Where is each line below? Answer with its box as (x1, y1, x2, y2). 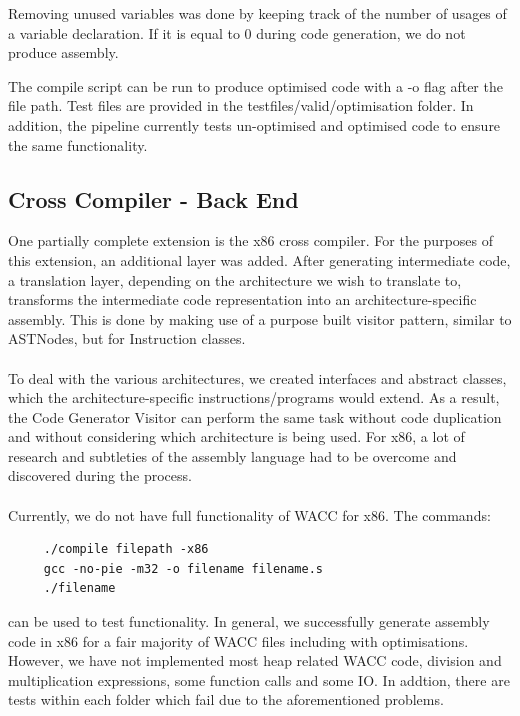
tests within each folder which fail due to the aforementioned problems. (8, 689, 444, 710)
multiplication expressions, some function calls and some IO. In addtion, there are (8, 669, 510, 690)
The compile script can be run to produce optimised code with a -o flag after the (8, 75, 503, 96)
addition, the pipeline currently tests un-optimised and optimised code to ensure (8, 114, 501, 135)
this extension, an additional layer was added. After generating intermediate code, (8, 249, 511, 270)
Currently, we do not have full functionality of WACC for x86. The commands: (8, 504, 491, 525)
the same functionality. (8, 134, 148, 155)
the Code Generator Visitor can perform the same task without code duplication (8, 406, 502, 427)
